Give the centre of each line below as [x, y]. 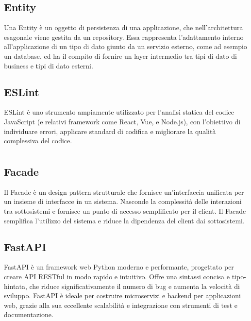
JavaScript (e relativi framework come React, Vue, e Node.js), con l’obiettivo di [122, 121]
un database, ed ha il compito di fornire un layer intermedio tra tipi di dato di [120, 56]
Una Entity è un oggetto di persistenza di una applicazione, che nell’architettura [124, 27]
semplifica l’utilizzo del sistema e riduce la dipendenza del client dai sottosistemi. [124, 220]
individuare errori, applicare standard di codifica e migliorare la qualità [110, 131]
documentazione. [29, 314]
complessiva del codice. [38, 141]
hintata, [16, 286]
